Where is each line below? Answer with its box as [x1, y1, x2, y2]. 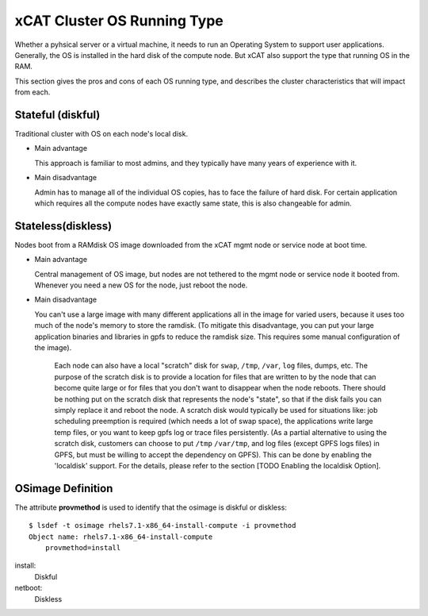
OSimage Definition [14, 481, 113, 495]
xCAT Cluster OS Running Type [14, 12, 224, 29]
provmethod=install [44, 543, 121, 552]
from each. [14, 87, 51, 97]
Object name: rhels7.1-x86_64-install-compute [29, 532, 213, 541]
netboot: [14, 583, 43, 593]
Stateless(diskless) [14, 219, 113, 233]
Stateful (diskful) [14, 108, 101, 121]
